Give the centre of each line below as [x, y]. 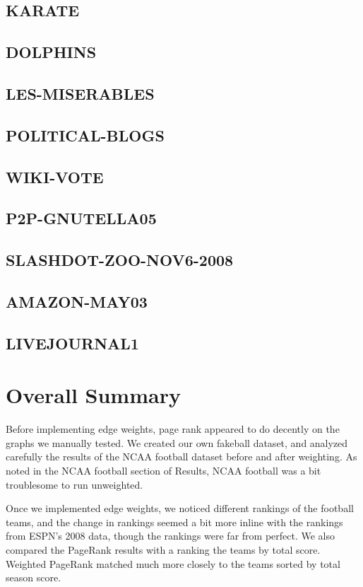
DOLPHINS [51, 52]
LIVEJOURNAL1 [72, 343]
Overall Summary [93, 395]
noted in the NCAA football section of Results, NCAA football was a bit [163, 470]
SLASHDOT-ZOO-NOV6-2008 [120, 260]
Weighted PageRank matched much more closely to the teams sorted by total [173, 563]
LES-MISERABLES [80, 93]
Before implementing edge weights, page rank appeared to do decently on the [173, 429]
